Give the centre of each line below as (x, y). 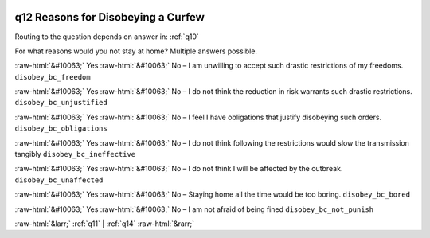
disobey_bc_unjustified (61, 103)
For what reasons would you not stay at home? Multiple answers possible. (136, 51)
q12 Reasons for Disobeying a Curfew (109, 17)
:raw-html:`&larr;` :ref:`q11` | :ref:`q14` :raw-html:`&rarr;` (105, 224)
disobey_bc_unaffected (59, 180)
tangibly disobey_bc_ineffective (75, 154)
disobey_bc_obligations (61, 129)
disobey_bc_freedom (53, 77)
